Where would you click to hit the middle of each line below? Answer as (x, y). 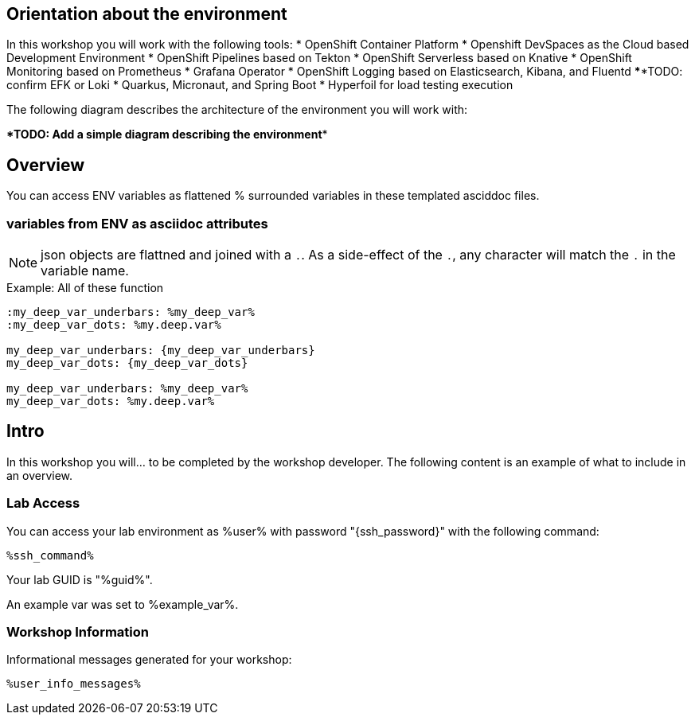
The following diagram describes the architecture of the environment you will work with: (237, 110)
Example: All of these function (85, 288)
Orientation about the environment (147, 14)
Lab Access (43, 503)
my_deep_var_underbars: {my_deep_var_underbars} (161, 351)
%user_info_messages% (74, 684)
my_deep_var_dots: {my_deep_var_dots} (127, 363)
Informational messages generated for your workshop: (149, 660)
